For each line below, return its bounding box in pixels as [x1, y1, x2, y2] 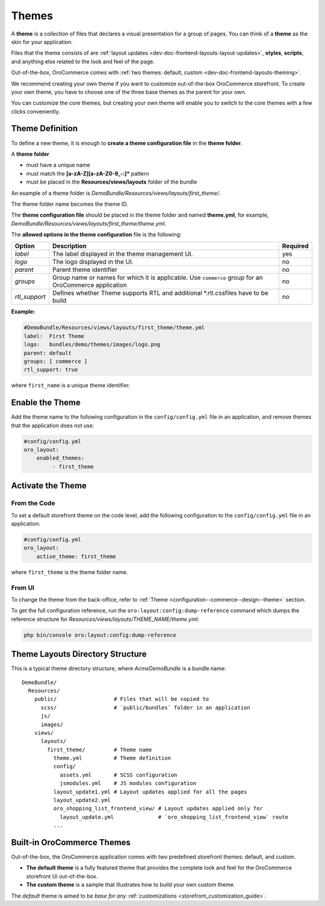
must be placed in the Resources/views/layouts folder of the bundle [26, 178, 197, 186]
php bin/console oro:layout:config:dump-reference [23, 632, 177, 638]
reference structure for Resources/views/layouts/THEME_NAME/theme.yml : [11, 615, 199, 623]
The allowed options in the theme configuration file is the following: [11, 231, 182, 238]
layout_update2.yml [53, 797, 111, 804]
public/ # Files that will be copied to [34, 695, 209, 703]
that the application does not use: [11, 422, 94, 429]
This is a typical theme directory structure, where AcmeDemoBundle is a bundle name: [11, 665, 226, 672]
